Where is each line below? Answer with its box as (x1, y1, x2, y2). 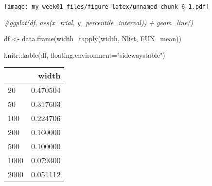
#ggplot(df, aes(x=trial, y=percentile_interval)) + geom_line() (4, 17, 193, 27)
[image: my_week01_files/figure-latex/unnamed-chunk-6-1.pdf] (4, 3, 210, 10)
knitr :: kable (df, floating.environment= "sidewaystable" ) (4, 49, 165, 60)
